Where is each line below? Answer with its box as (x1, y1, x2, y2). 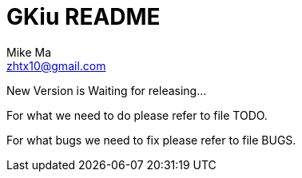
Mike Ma (6, 45, 52, 59)
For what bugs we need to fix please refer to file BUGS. (6, 133, 296, 147)
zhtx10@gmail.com (6, 58, 106, 73)
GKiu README (6, 3, 161, 30)
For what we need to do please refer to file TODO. (6, 108, 268, 122)
